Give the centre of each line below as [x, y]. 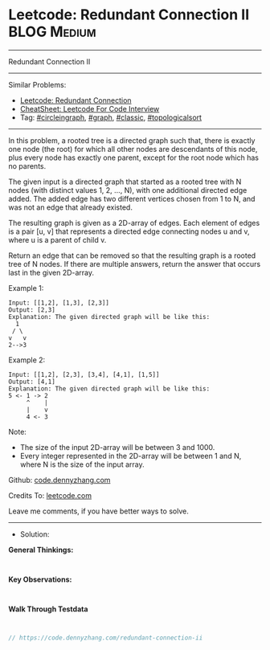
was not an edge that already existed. [70, 207]
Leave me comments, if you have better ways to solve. [98, 511]
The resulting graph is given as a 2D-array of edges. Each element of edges [134, 223]
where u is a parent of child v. [57, 239]
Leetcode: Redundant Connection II [129, 15]
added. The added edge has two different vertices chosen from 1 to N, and [132, 198]
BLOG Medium [52, 32]
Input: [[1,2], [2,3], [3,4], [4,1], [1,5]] [84, 374]
